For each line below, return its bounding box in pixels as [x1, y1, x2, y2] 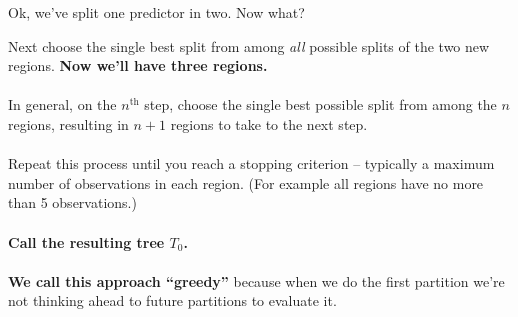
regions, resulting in [8, 113, 129, 134]
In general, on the [8, 94, 117, 115]
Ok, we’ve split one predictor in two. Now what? [8, 2, 305, 22]
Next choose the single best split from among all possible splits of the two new [8, 35, 490, 56]
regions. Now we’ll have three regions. [8, 55, 268, 76]
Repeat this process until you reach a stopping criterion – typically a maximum [8, 153, 495, 174]
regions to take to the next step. [170, 113, 368, 134]
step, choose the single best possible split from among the [144, 94, 497, 115]
